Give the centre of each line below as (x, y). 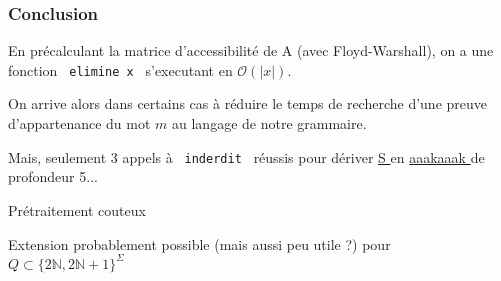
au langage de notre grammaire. (269, 123)
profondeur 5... (53, 176)
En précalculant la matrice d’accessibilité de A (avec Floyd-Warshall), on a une (251, 50)
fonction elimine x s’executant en (120, 69)
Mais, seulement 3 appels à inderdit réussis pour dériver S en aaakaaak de (246, 156)
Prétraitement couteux (77, 209)
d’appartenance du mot (79, 123)
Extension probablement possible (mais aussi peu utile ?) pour (199, 243)
